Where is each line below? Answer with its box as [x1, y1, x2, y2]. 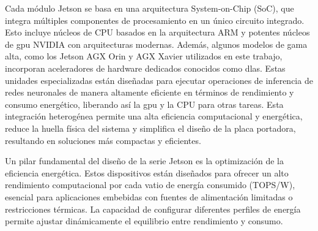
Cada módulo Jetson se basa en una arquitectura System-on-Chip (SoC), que [5, 2, 294, 14]
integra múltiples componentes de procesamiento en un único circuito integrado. [5, 13, 305, 26]
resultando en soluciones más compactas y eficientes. [5, 134, 201, 146]
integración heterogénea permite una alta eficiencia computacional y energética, [5, 110, 303, 123]
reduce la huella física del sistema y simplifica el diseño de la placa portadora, [5, 121, 296, 134]
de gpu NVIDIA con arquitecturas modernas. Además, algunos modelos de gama [5, 37, 308, 50]
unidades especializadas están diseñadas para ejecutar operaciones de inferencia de [5, 74, 313, 86]
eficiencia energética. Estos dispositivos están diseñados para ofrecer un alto [5, 166, 289, 179]
